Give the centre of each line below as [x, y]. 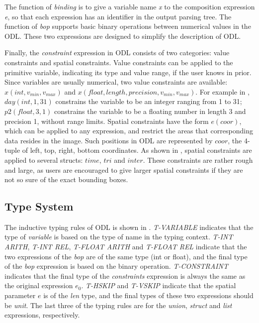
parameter [20, 295]
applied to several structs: [44, 160]
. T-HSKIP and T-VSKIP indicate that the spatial [159, 285]
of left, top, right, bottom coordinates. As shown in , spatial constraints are [137, 150]
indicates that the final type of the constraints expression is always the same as [125, 275]
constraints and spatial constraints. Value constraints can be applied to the [119, 62]
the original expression [39, 285]
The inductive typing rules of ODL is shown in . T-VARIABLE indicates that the [129, 227]
